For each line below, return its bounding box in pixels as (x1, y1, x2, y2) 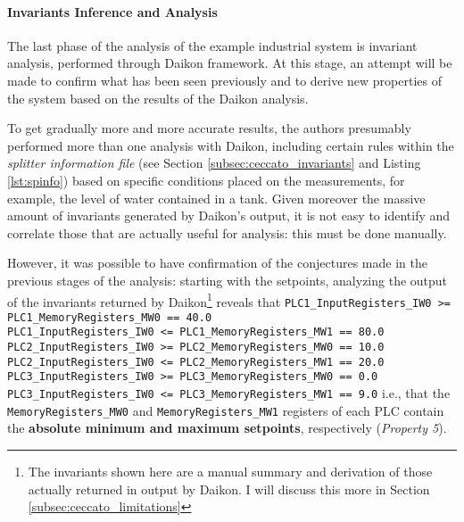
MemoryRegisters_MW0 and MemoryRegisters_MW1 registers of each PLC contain (7, 401, 444, 419)
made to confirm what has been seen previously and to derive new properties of (7, 70, 442, 89)
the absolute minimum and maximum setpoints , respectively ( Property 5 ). (7, 418, 447, 437)
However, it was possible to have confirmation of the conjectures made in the (7, 253, 427, 272)
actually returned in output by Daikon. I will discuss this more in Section (28, 479, 430, 498)
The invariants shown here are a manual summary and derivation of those (28, 462, 433, 481)
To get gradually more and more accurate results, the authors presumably (7, 119, 411, 137)
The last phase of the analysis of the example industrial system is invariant (7, 36, 418, 54)
